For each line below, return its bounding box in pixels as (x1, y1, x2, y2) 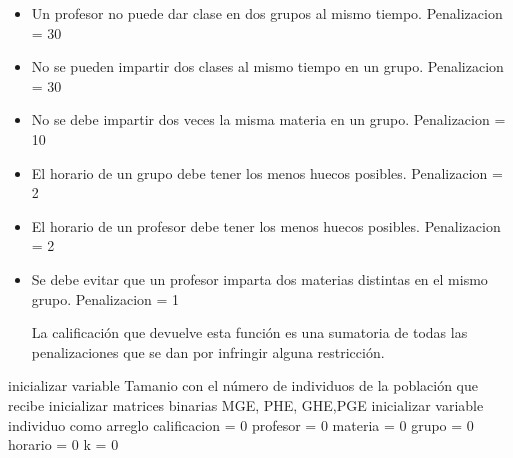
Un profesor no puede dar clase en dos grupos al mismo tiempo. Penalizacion (31, 3, 503, 23)
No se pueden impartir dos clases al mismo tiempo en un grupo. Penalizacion (31, 56, 504, 77)
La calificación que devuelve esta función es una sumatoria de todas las (31, 322, 468, 343)
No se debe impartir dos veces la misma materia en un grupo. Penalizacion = (31, 109, 506, 130)
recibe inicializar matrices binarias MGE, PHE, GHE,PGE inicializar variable (8, 394, 484, 415)
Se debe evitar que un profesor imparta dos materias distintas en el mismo (31, 268, 488, 289)
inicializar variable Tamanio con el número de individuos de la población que (8, 375, 479, 396)
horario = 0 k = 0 (8, 434, 119, 455)
